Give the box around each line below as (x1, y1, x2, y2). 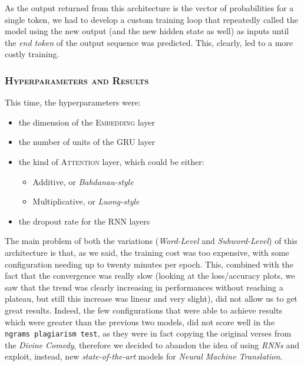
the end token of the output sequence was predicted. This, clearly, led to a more (5, 36, 293, 48)
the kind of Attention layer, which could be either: (18, 155, 204, 167)
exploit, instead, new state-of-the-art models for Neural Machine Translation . (5, 350, 283, 362)
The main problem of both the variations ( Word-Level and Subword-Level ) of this (5, 235, 298, 247)
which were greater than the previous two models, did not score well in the (5, 315, 275, 328)
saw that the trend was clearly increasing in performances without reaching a (5, 281, 283, 293)
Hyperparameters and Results (5, 72, 149, 87)
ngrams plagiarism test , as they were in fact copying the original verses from (5, 327, 292, 339)
